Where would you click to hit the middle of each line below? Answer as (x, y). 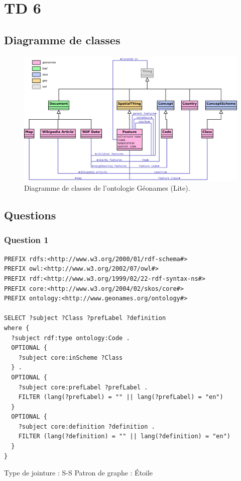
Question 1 (26, 240)
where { (17, 328)
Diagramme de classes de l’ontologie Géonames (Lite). (107, 188)
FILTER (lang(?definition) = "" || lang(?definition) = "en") (125, 436)
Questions (30, 215)
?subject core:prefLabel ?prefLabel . (83, 387)
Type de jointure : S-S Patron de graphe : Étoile (79, 473)
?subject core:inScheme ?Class (71, 357)
